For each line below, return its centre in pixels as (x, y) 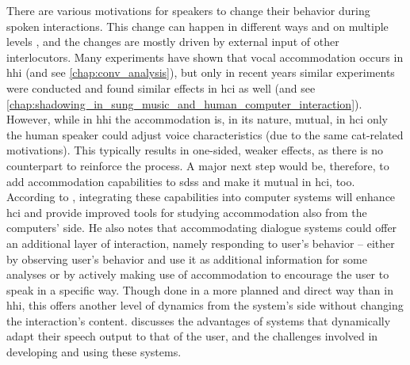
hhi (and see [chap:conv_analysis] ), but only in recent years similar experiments (201, 72)
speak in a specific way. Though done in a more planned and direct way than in (200, 289)
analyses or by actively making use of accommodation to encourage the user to (198, 274)
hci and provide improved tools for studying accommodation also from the (187, 212)
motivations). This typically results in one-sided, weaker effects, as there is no (195, 150)
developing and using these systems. (94, 352)
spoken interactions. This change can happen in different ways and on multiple (197, 26)
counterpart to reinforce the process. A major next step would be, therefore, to (198, 165)
